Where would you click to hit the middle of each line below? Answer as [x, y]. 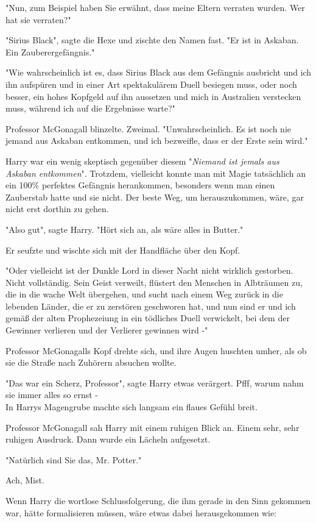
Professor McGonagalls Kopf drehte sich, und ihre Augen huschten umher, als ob [156, 350]
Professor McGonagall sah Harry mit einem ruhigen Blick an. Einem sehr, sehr [153, 427]
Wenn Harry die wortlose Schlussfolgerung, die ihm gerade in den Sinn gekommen [158, 500]
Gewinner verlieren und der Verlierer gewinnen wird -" [107, 330]
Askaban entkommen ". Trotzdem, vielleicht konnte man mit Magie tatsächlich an [156, 173]
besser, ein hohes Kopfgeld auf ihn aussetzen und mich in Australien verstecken [153, 96]
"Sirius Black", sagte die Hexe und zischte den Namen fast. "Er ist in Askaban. [152, 40]
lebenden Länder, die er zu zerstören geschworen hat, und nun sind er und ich [151, 306]
